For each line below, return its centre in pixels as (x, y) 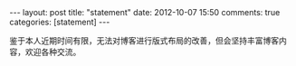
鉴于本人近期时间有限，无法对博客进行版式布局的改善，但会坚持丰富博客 (144, 41)
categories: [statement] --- (60, 22)
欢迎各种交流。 (53, 52)
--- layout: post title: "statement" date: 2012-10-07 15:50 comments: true (145, 12)
